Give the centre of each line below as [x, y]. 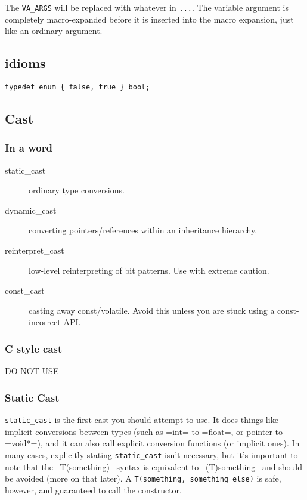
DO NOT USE [32, 371]
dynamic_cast [31, 210]
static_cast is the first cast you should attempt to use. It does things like [142, 420]
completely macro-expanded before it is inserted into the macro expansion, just [149, 19]
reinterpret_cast [35, 250]
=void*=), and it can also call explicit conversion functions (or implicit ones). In [152, 443]
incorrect [45, 322]
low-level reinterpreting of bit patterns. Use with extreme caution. [149, 270]
